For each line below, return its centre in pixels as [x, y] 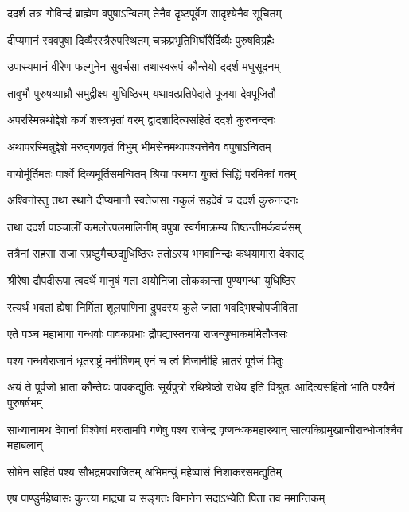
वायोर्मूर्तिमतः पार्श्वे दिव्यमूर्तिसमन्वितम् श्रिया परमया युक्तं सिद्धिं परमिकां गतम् [152, 173]
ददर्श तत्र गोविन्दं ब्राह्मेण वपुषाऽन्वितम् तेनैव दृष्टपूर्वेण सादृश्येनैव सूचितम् [144, 13]
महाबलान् [25, 445]
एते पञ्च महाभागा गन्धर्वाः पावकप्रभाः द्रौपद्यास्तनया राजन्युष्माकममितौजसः [148, 334]
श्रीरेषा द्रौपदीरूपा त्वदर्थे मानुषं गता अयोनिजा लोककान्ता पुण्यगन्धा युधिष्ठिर [152, 279]
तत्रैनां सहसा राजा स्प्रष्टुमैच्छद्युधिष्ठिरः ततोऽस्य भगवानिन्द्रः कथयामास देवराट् [156, 253]
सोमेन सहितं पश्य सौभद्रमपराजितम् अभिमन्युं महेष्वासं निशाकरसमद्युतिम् [144, 471]
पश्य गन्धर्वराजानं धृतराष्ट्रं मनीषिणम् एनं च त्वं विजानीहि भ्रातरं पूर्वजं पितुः [146, 360]
